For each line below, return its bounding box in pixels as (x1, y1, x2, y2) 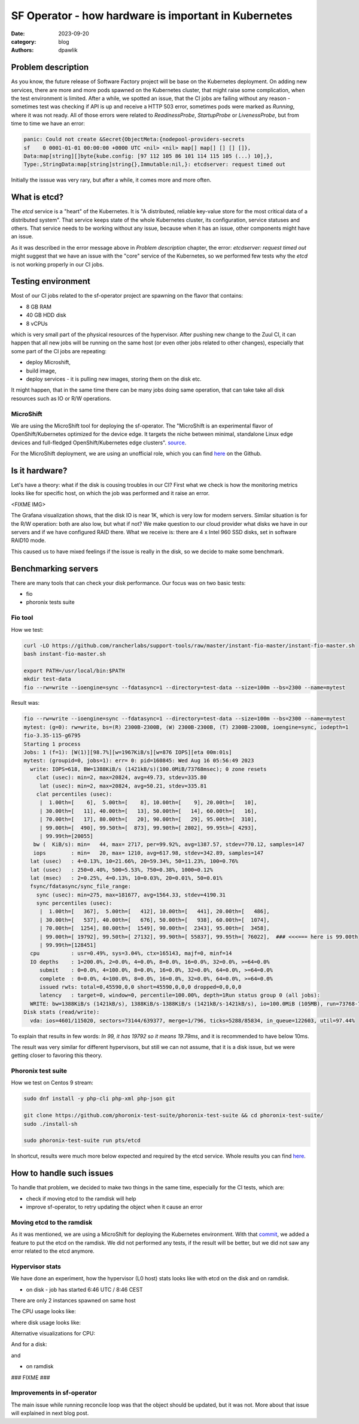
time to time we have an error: (11, 120, 85, 127)
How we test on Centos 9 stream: (11, 1079, 94, 1086)
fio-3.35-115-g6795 (23, 732, 81, 739)
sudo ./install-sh (23, 1120, 78, 1127)
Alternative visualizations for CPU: (11, 1330, 96, 1337)
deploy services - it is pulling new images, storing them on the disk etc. (26, 375, 202, 383)
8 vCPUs (26, 320, 48, 327)
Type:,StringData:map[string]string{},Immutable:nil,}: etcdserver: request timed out (23, 161, 286, 168)
